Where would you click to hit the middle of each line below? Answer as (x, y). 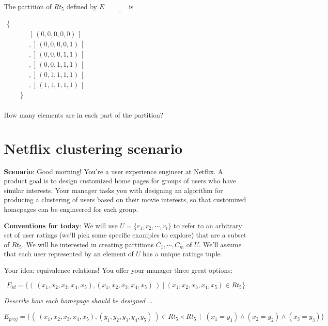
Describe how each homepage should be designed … (78, 300)
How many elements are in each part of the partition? (84, 114)
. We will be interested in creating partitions (88, 244)
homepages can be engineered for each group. (71, 209)
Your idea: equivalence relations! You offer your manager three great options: (118, 270)
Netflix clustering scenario (93, 148)
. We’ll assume (220, 244)
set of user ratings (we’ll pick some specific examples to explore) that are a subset (125, 235)
